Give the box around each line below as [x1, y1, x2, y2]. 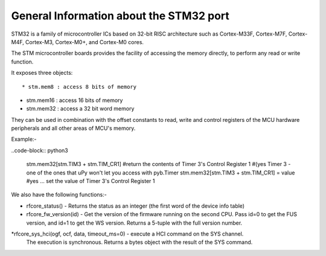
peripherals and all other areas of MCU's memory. [11, 124, 136, 132]
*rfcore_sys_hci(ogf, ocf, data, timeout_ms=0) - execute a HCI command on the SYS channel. [11, 230, 244, 237]
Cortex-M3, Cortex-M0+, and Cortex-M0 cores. [25, 38, 144, 45]
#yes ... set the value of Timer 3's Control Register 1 [26, 178, 155, 185]
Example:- [11, 136, 37, 143]
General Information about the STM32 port [11, 9, 229, 22]
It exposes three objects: [11, 69, 73, 77]
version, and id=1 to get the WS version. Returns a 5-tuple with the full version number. [26, 219, 243, 226]
